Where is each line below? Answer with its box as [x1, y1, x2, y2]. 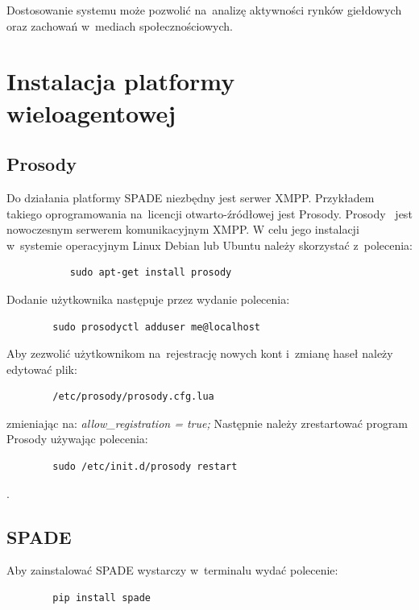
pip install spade [52, 592, 151, 604]
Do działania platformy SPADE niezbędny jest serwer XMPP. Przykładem [6, 189, 375, 205]
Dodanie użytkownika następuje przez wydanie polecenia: [6, 290, 290, 307]
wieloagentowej [6, 96, 176, 129]
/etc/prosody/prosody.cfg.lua [52, 391, 214, 403]
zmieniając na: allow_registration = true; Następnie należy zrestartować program [6, 414, 409, 431]
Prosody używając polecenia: [6, 430, 148, 447]
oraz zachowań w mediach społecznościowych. [6, 17, 233, 34]
